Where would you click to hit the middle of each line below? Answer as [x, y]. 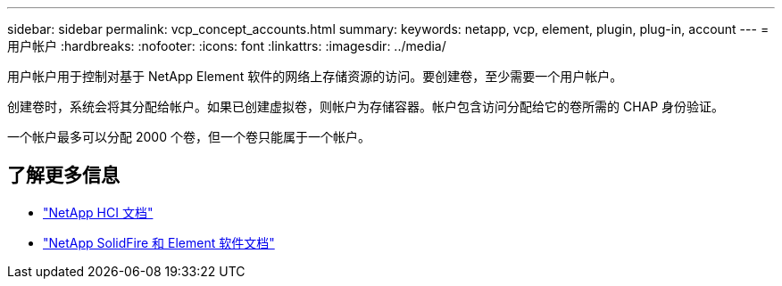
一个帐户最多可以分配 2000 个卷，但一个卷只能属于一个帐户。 [189, 137]
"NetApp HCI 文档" [98, 212]
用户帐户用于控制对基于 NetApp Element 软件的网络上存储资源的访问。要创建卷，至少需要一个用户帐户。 [315, 76]
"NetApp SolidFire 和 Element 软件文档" [159, 242]
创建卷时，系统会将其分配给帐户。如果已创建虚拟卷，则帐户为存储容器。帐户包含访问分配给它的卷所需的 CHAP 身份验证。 [366, 106]
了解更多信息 [63, 176]
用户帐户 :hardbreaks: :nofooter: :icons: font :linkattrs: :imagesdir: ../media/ [227, 46]
